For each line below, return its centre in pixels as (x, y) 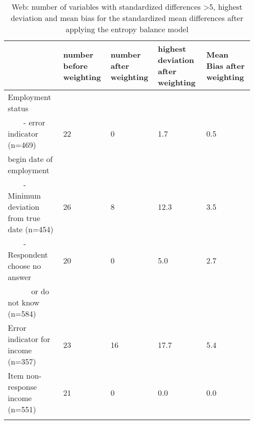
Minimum (24, 195)
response (22, 387)
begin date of (30, 159)
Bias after (225, 65)
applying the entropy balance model (127, 29)
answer (20, 277)
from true (24, 218)
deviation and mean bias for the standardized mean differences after (127, 18)
